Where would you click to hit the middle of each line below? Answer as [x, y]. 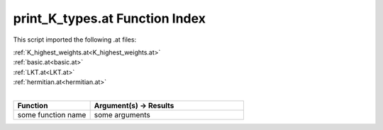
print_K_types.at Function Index [109, 18]
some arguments [122, 114]
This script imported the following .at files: [75, 40]
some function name [52, 114]
